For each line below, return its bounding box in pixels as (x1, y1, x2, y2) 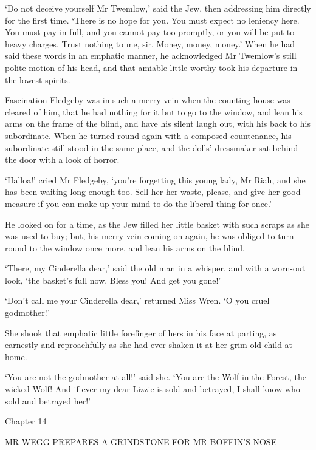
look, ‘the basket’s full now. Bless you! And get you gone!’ (5, 273, 221, 286)
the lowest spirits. (5, 73, 70, 86)
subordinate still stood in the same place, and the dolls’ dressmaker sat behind (5, 141, 298, 154)
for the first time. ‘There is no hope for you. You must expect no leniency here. (5, 13, 300, 26)
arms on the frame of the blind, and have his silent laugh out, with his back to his (5, 117, 311, 130)
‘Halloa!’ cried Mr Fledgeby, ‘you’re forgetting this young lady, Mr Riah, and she (5, 173, 306, 186)
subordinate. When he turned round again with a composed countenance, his (5, 129, 292, 141)
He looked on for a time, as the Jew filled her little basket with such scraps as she (5, 217, 309, 230)
